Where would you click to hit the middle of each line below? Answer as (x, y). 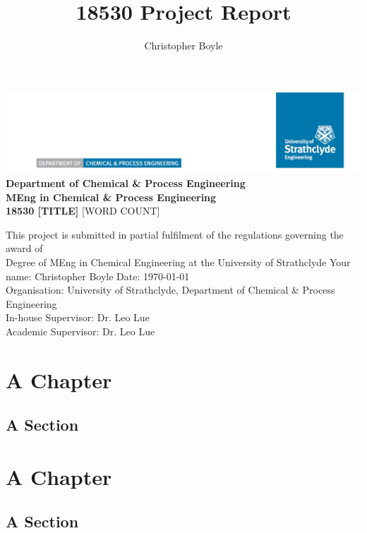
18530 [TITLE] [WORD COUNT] (83, 211)
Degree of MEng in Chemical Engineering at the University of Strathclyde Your (178, 262)
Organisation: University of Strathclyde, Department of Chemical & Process (170, 290)
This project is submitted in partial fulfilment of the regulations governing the (175, 234)
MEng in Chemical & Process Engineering (111, 197)
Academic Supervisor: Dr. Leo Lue (80, 331)
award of (24, 248)
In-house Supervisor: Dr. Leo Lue (78, 317)
